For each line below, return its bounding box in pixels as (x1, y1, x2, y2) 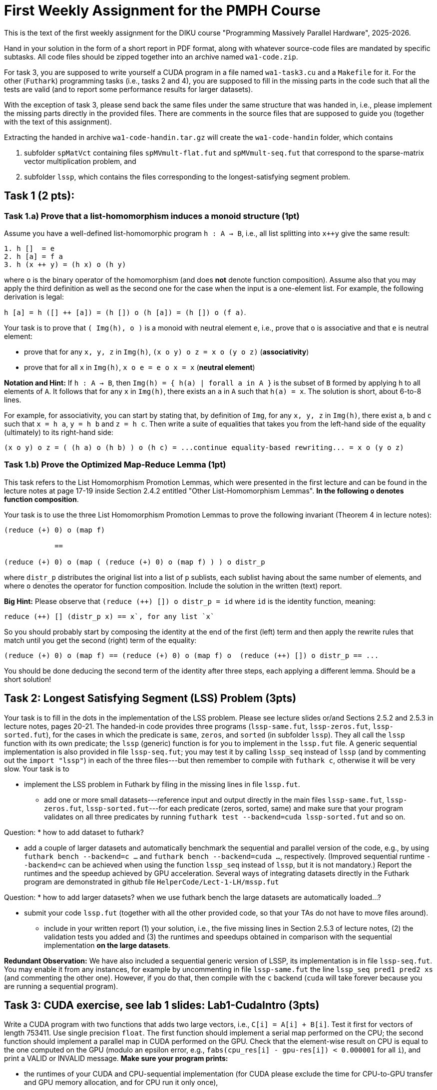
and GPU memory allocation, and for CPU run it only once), (24, 1078, 218, 1087)
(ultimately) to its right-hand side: (4, 427, 113, 436)
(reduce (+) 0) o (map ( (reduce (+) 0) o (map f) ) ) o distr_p (4, 557, 265, 566)
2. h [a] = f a (4, 252, 63, 260)
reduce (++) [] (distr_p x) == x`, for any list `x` (4, 612, 215, 620)
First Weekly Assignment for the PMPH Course (4, 2, 321, 19)
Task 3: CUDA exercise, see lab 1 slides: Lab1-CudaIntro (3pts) (4, 998, 320, 1011)
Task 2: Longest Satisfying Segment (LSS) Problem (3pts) (4, 692, 297, 705)
